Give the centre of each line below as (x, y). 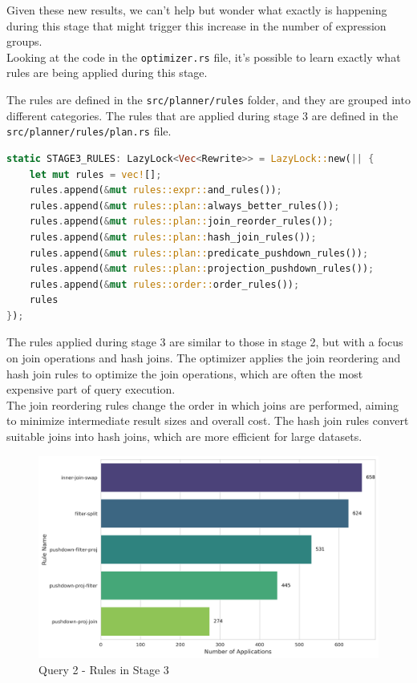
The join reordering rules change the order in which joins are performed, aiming (202, 404)
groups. (24, 41)
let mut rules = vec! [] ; (95, 174)
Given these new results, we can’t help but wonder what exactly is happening (197, 10)
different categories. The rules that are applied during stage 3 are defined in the (202, 115)
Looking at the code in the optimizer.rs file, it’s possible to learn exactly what (204, 57)
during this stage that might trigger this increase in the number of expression (196, 25)
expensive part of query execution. (91, 389)
